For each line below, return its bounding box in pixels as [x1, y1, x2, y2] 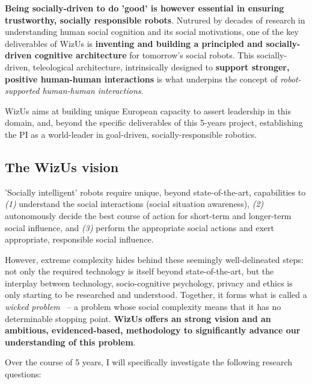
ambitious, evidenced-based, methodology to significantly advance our [5, 324, 301, 336]
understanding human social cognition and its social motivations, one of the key [5, 25, 299, 38]
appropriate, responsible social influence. [5, 233, 154, 246]
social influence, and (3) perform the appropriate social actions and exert [5, 221, 275, 234]
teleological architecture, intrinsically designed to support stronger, [32, 60, 290, 73]
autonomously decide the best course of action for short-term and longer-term [5, 209, 292, 221]
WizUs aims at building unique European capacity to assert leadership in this [5, 104, 292, 117]
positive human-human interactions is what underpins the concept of [5, 72, 278, 85]
